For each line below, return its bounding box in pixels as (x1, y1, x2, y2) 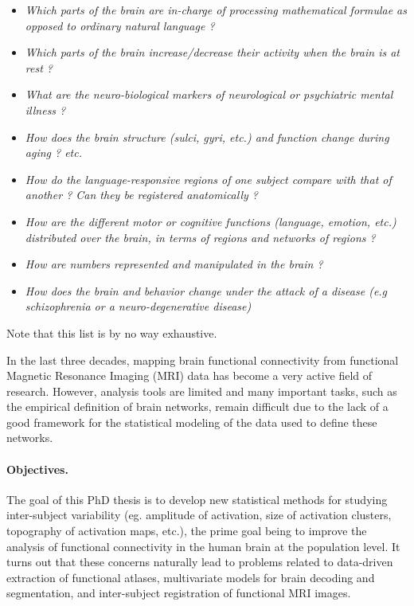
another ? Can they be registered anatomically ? (25, 186, 258, 203)
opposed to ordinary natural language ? (25, 17, 215, 33)
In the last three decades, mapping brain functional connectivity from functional (6, 351, 399, 368)
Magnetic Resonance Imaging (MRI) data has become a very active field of (6, 367, 373, 384)
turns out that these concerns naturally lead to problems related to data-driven (6, 553, 393, 570)
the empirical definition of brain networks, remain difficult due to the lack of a (6, 398, 389, 415)
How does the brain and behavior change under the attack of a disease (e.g (25, 282, 388, 299)
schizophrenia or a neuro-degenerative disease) (25, 298, 252, 315)
